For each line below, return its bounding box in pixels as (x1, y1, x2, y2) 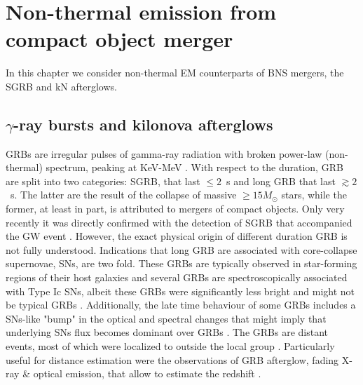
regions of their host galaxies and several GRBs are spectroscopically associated (6, 270, 348, 285)
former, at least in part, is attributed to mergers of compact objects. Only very (6, 201, 345, 216)
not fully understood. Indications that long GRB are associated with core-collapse (6, 242, 357, 257)
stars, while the (281, 187, 347, 202)
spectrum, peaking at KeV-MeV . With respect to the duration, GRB (46, 160, 343, 175)
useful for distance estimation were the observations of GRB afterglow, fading (6, 352, 339, 367)
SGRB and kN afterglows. (6, 79, 117, 93)
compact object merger (6, 25, 233, 53)
